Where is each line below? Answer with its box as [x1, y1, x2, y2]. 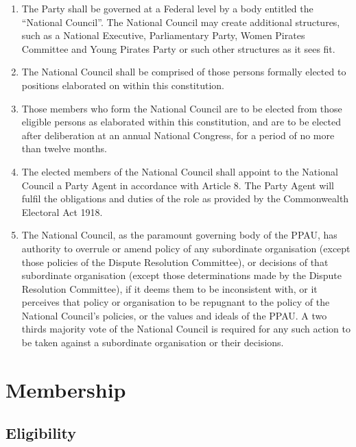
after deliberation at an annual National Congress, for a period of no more [21, 128, 335, 142]
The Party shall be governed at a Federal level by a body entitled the [21, 1, 313, 15]
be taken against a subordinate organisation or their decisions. [21, 335, 284, 350]
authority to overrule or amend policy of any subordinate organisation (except [21, 241, 351, 255]
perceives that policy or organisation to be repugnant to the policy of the [21, 295, 330, 309]
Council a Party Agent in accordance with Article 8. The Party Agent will [21, 178, 334, 192]
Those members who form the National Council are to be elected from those [21, 101, 342, 115]
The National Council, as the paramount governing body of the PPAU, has [21, 228, 337, 242]
